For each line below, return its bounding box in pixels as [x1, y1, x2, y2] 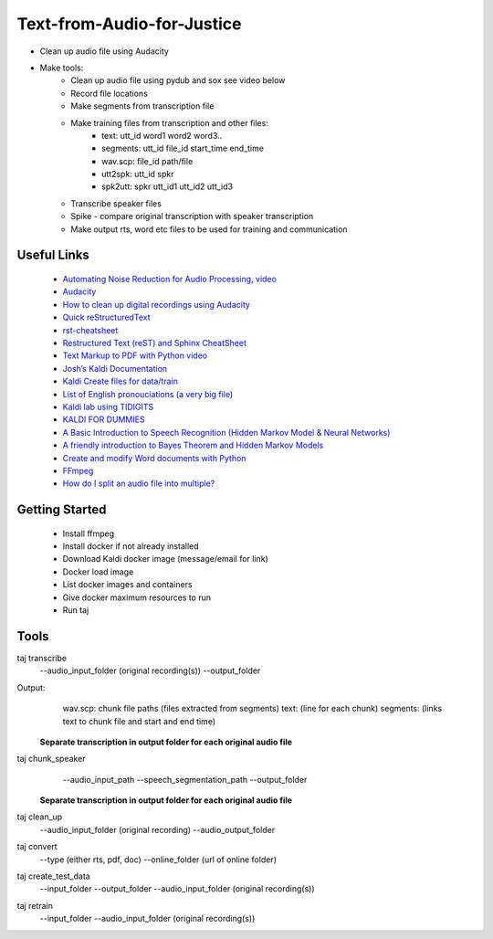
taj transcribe [16, 652, 68, 663]
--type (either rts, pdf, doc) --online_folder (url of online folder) [39, 854, 278, 865]
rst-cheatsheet [62, 324, 119, 335]
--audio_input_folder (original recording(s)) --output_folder [39, 665, 261, 676]
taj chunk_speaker [16, 754, 86, 765]
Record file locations [70, 88, 148, 99]
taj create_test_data [16, 870, 90, 881]
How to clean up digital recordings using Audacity [62, 299, 251, 310]
